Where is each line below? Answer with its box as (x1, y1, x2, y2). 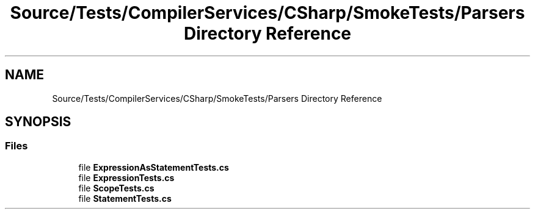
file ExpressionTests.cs (78, 172, 175, 183)
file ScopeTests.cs (78, 182, 155, 193)
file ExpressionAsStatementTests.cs (78, 162, 229, 173)
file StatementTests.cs (78, 193, 172, 204)
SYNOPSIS (5, 114, 71, 130)
